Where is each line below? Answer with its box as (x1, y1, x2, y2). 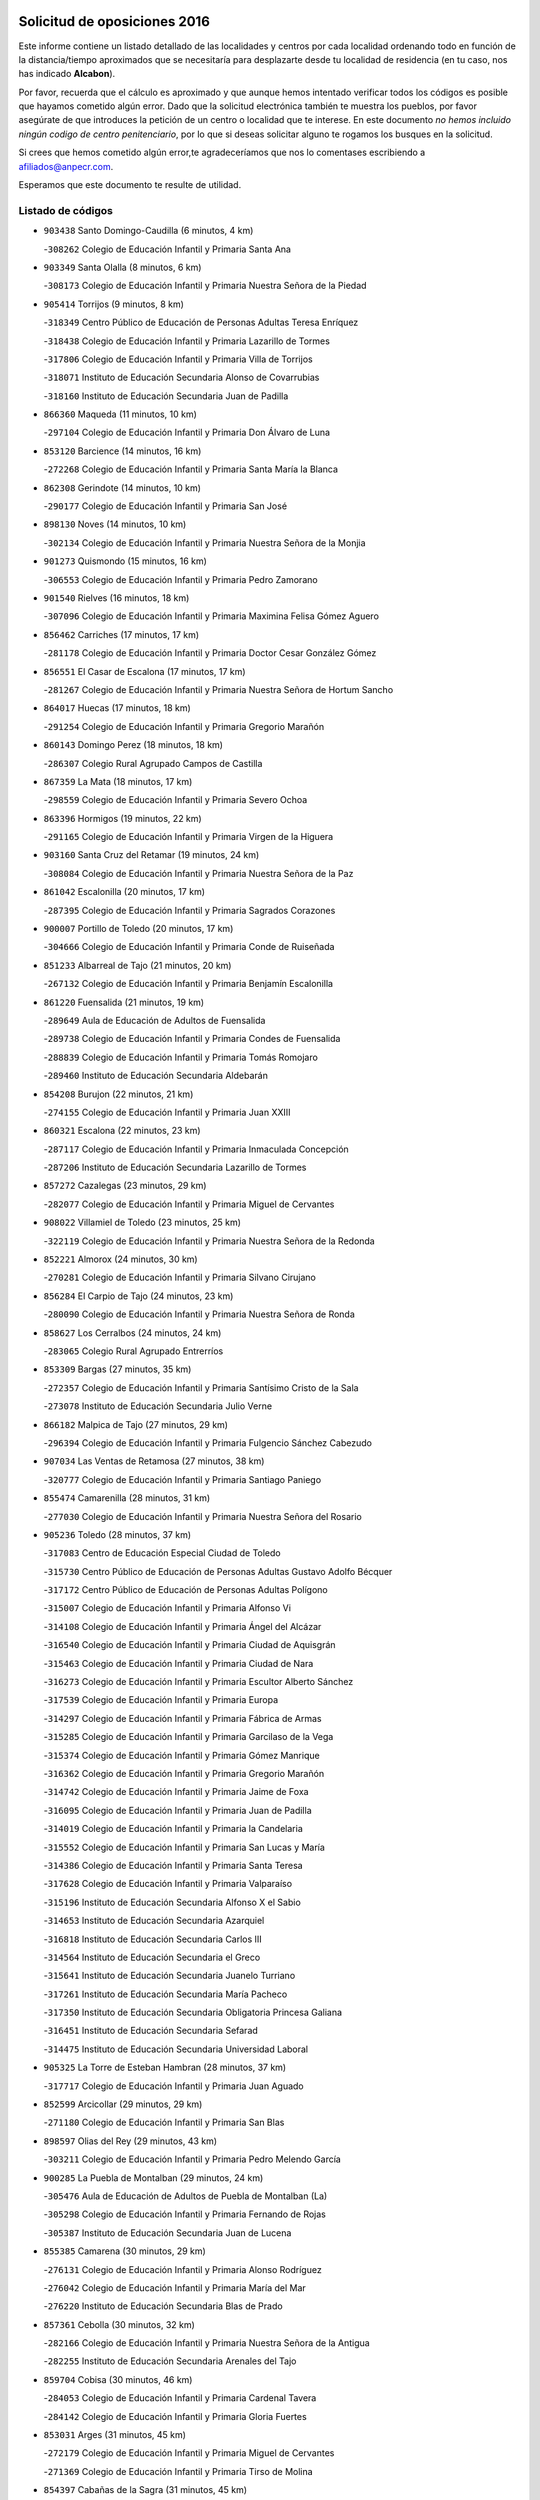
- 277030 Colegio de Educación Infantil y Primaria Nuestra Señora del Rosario (43, 1510, 362, 1522)
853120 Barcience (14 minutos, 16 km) (43, 445, 202, 457)
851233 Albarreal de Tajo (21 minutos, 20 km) (43, 959, 232, 971)
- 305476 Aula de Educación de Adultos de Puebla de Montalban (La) (43, 2190, 328, 2202)
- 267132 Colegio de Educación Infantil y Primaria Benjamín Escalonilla (43, 978, 334, 990)
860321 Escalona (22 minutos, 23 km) (43, 1125, 201, 1137)
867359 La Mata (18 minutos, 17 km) (43, 775, 193, 787)
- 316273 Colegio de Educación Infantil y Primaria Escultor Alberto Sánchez (43, 1676, 354, 1688)
